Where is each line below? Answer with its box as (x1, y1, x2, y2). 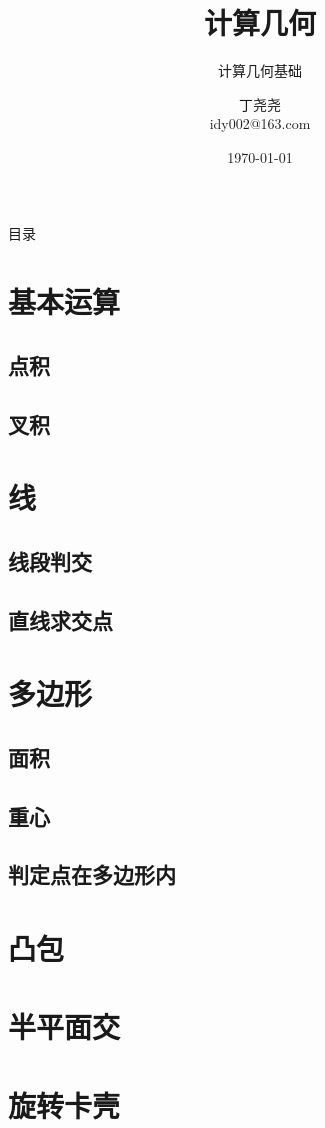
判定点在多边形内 (8, 859, 176, 890)
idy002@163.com (209, 113, 311, 134)
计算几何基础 (218, 60, 302, 81)
